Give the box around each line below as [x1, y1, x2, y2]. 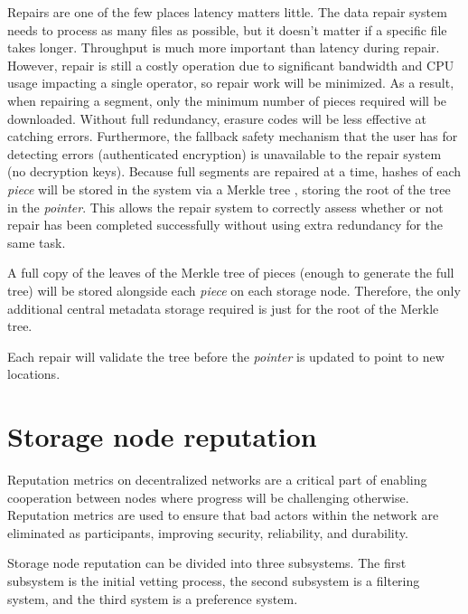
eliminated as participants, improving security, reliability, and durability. [7, 523, 408, 542]
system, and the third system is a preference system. [7, 589, 298, 608]
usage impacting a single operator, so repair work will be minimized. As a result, [7, 73, 454, 92]
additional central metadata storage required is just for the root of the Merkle [7, 298, 439, 317]
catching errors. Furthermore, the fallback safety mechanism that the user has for [7, 127, 458, 146]
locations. [7, 364, 61, 383]
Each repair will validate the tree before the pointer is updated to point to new [7, 346, 445, 365]
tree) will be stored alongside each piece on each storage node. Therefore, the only [7, 280, 461, 299]
